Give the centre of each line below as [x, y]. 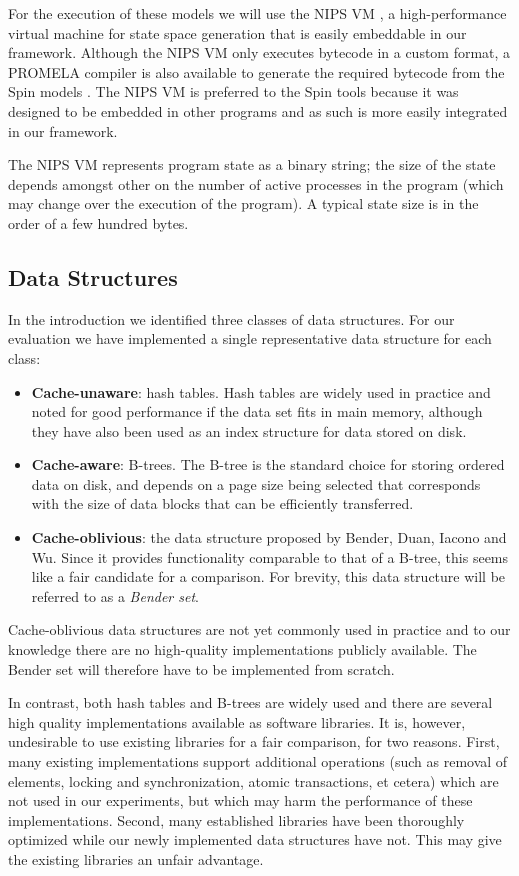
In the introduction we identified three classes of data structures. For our [231, 318]
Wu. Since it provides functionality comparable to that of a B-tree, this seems [270, 556]
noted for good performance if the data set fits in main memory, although [257, 411]
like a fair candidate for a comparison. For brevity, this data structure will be [268, 576]
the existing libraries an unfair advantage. [136, 858]
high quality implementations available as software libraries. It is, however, [237, 721]
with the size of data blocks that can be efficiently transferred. [222, 503]
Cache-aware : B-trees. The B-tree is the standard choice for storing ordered [268, 464]
